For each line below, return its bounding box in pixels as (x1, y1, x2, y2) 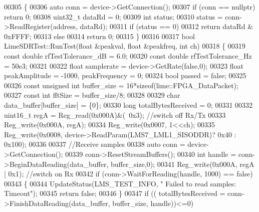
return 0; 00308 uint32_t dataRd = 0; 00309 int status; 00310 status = (4, 11, 223, 22)
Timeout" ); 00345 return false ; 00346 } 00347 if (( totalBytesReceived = (4, 188, 225, 198)
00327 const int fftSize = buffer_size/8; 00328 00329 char (4, 90, 180, 100)
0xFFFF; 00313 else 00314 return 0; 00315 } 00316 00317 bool (4, 31, 195, 41)
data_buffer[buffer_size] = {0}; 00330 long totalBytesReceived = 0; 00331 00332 (4, 99, 253, 110)
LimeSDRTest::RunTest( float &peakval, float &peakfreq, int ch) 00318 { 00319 (4, 41, 245, 51)
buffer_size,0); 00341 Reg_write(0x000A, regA (110, 158, 254, 169)
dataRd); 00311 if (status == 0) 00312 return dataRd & (80, 21, 253, 32)
